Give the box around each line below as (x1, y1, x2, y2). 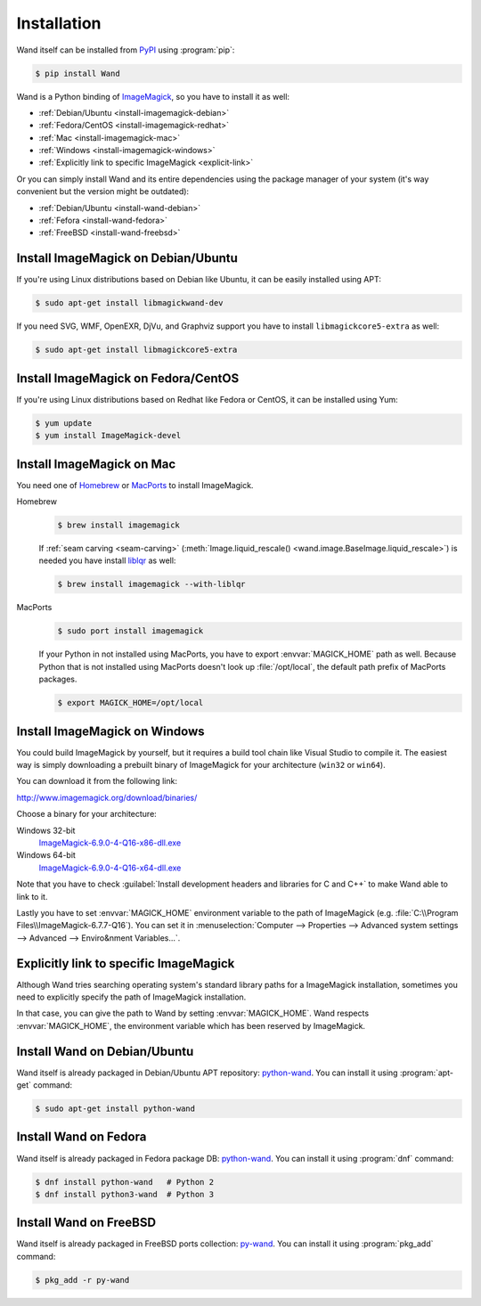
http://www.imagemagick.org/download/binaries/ (16, 792, 198, 803)
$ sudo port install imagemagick (57, 626, 204, 636)
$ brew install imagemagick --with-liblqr (57, 579, 246, 590)
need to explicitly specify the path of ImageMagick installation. (16, 992, 247, 1002)
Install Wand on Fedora (16, 1130, 147, 1145)
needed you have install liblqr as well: (38, 555, 176, 566)
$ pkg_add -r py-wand (35, 1275, 130, 1285)
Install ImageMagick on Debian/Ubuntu (16, 250, 238, 266)
